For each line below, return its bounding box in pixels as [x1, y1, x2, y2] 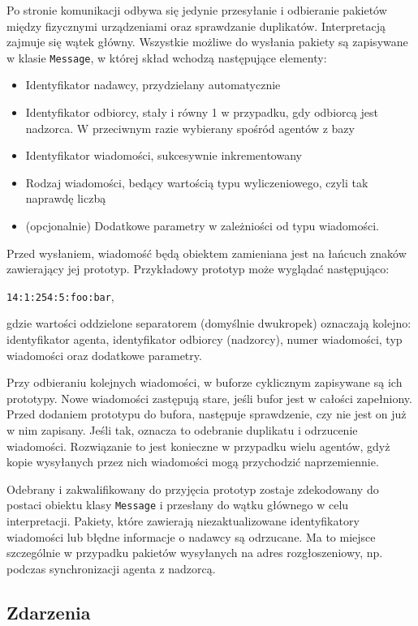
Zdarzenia [6, 599, 91, 624]
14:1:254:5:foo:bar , [6, 287, 114, 304]
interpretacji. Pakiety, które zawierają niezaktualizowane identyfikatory [6, 512, 360, 530]
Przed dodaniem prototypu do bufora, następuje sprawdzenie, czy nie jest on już [6, 405, 407, 422]
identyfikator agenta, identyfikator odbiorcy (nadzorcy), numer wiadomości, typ [6, 331, 403, 348]
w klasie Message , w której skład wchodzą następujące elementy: [6, 49, 327, 66]
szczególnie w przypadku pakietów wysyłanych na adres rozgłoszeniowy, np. [6, 544, 383, 561]
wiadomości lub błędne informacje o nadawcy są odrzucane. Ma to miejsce [6, 528, 376, 545]
